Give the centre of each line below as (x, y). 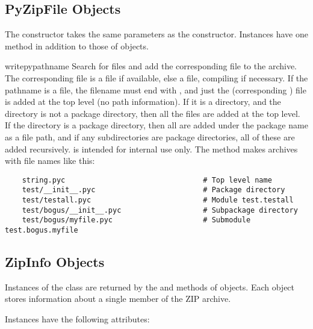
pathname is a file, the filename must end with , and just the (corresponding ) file (156, 89)
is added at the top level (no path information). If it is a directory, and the (143, 102)
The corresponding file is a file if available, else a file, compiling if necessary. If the (156, 77)
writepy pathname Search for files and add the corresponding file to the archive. (151, 66)
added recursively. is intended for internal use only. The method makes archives (151, 149)
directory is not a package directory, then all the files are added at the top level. (153, 113)
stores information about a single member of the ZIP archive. (118, 299)
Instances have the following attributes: (77, 319)
